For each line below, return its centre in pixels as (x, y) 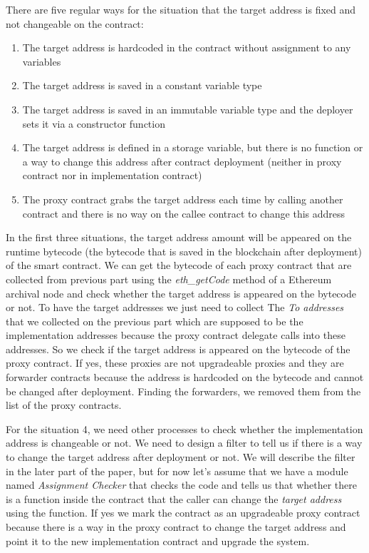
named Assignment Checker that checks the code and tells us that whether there (182, 485)
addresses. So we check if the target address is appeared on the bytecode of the (178, 349)
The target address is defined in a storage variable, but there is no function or (193, 147)
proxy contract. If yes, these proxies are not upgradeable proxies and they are (175, 363)
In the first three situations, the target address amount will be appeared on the (179, 237)
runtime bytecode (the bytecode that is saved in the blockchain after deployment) (184, 251)
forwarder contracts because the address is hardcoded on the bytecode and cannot (185, 377)
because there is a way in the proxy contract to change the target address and (176, 527)
